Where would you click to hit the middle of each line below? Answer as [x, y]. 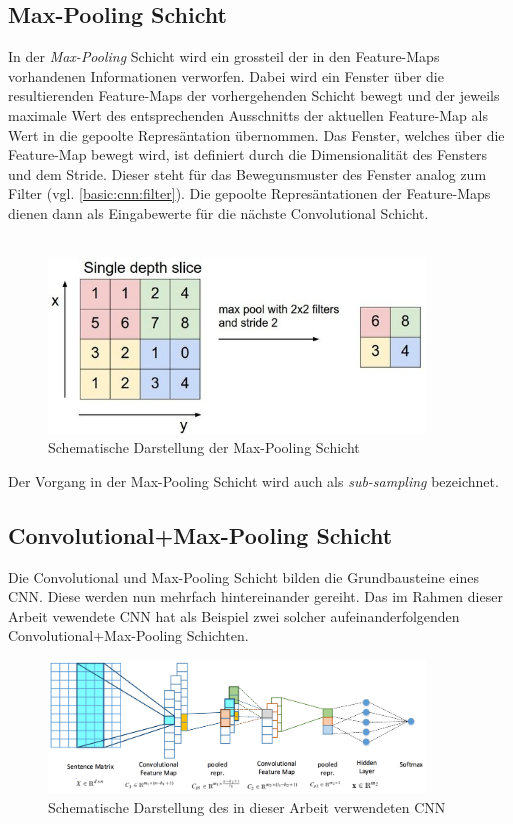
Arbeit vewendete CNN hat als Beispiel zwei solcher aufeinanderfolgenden [234, 615]
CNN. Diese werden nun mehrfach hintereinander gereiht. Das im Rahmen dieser [255, 596]
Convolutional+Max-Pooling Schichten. [128, 635]
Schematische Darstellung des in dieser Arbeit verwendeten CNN [247, 806]
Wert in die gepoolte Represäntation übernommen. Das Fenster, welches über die [256, 134]
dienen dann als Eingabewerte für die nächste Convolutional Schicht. [218, 212]
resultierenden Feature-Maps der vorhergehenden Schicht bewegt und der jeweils [254, 95]
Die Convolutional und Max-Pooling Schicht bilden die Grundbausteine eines [243, 576]
